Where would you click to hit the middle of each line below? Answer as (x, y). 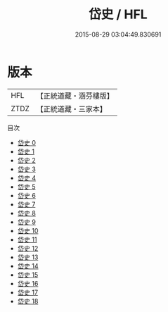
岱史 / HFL (118, 14)
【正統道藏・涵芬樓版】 (75, 96)
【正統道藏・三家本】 (72, 108)
